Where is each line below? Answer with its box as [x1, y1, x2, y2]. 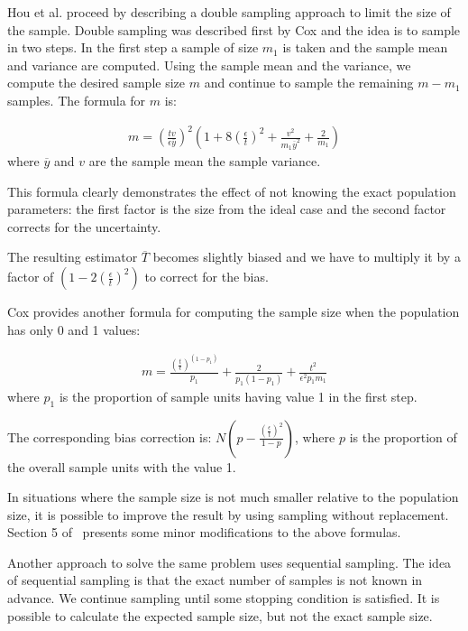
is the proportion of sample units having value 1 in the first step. [59, 386, 418, 405]
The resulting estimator [7, 247, 138, 266]
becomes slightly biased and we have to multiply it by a [152, 247, 461, 266]
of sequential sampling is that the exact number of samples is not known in [7, 571, 423, 589]
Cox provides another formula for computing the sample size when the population [7, 302, 460, 321]
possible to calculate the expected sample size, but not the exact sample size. [7, 606, 433, 625]
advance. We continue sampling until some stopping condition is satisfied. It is [7, 589, 440, 608]
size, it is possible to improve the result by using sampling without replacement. [7, 505, 449, 524]
